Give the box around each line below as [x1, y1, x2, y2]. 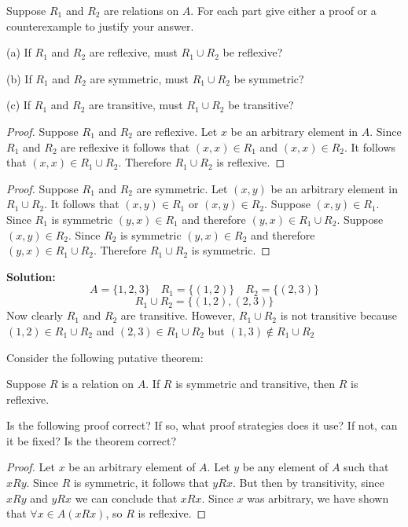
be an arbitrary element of [68, 459, 196, 475]
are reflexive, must [89, 44, 178, 60]
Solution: [6, 268, 56, 284]
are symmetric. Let [136, 180, 228, 196]
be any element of [242, 459, 329, 475]
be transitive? [228, 97, 294, 113]
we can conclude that [75, 489, 178, 506]
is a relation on [61, 375, 134, 392]
